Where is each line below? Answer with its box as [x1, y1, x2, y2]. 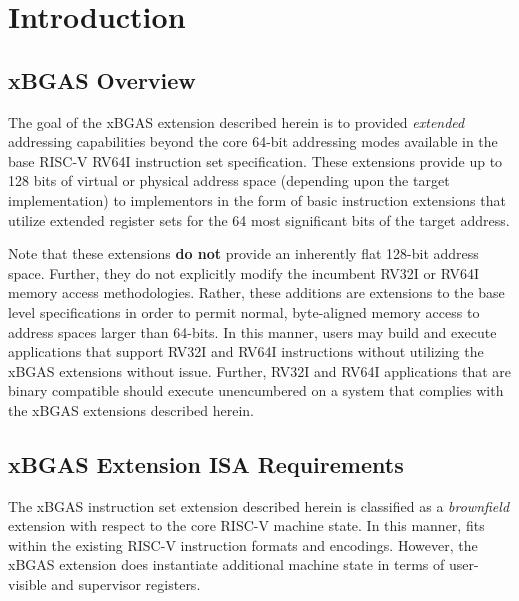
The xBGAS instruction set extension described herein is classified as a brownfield [8, 495, 510, 516]
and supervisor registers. [51, 574, 201, 595]
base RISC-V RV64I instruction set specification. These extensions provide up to [8, 150, 503, 171]
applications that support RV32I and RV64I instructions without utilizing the [8, 341, 484, 362]
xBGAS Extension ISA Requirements [8, 448, 404, 479]
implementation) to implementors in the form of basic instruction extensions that [8, 189, 506, 210]
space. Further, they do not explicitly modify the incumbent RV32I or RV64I [8, 262, 479, 283]
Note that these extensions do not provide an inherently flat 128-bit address [8, 243, 479, 264]
